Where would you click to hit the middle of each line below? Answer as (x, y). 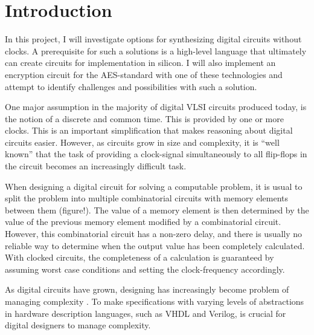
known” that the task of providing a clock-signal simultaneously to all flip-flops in (156, 154)
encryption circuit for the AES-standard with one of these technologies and (144, 74)
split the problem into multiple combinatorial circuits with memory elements (146, 198)
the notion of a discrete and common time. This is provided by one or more (144, 118)
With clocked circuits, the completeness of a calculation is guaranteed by (139, 257)
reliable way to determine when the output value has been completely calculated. (155, 245)
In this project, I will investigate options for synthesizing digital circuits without (153, 39)
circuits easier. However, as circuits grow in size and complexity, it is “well (142, 142)
